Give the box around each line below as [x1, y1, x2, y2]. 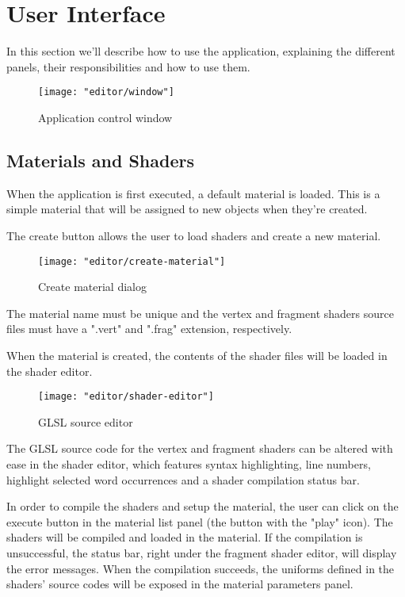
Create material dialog [38, 278, 147, 295]
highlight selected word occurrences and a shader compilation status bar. [6, 471, 360, 488]
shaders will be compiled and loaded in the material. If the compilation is [6, 529, 363, 545]
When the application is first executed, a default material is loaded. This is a [6, 185, 380, 201]
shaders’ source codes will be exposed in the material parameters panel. [6, 576, 353, 592]
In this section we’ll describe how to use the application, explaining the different [6, 43, 395, 59]
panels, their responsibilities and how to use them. [6, 58, 250, 75]
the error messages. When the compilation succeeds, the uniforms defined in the [6, 560, 395, 576]
